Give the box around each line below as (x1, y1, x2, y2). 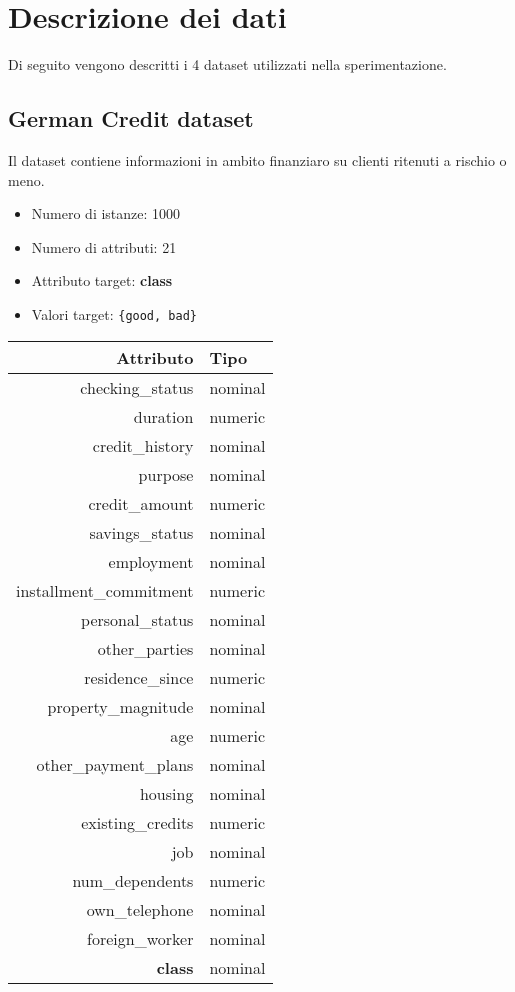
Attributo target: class (31, 270, 173, 291)
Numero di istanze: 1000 (31, 203, 181, 224)
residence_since (84, 665, 194, 689)
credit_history (92, 433, 194, 457)
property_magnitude (47, 694, 194, 718)
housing (139, 781, 194, 805)
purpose (138, 462, 194, 486)
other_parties (97, 636, 194, 660)
